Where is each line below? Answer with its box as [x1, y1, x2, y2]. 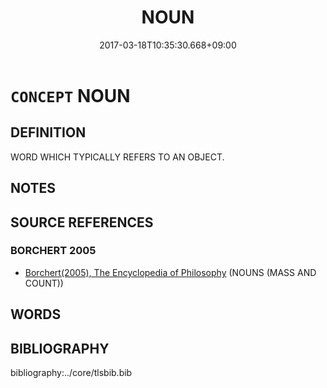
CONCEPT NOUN [10, 84, 131, 107]
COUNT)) [24, 277, 64, 289]
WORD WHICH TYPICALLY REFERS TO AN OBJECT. [10, 151, 225, 163]
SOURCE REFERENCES [10, 214, 154, 231]
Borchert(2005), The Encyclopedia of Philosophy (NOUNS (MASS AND [24, 266, 317, 278]
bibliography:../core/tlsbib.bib [10, 367, 133, 379]
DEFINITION [10, 124, 87, 141]
